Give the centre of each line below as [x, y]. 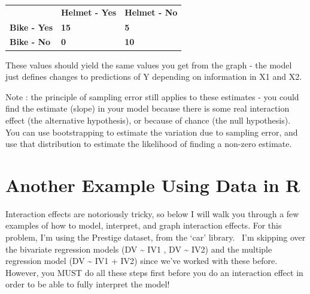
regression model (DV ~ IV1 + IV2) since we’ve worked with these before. [142, 261]
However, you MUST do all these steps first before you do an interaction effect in [154, 272]
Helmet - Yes [89, 12]
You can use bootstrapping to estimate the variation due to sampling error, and [152, 132]
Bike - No [30, 42]
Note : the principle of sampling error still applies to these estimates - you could [152, 96]
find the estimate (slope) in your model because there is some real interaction [148, 108]
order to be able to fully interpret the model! [88, 284]
